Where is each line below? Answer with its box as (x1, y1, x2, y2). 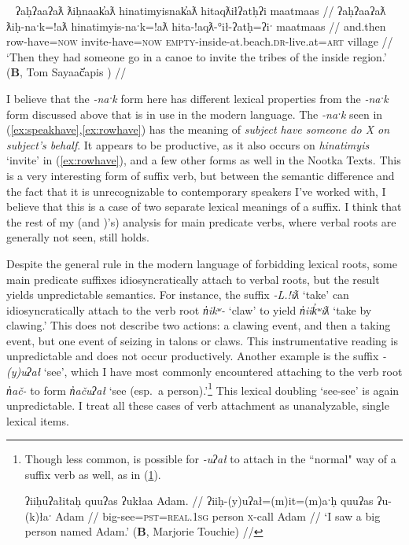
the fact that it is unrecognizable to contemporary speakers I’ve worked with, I (6, 182, 386, 199)
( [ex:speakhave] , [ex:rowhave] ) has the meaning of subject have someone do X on (6, 121, 390, 138)
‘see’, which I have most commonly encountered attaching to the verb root (43, 363, 403, 380)
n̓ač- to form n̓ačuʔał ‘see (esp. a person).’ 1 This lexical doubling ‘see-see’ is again (6, 379, 400, 398)
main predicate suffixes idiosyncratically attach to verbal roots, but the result (6, 271, 380, 287)
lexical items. (6, 412, 69, 429)
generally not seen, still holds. (6, 229, 149, 245)
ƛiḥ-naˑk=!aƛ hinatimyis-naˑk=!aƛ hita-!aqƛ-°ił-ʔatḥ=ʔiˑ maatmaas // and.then (6, 17, 386, 34)
